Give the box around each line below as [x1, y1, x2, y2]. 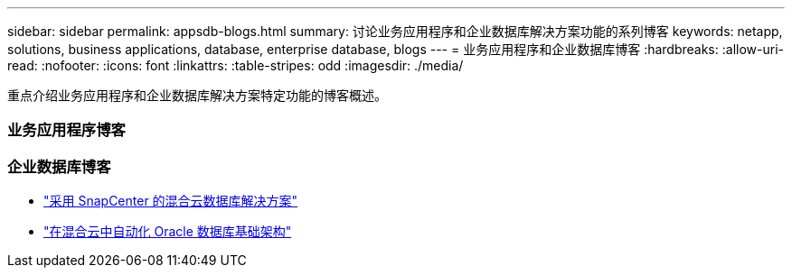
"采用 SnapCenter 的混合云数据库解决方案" [43, 193, 298, 209]
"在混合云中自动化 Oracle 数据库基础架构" [43, 224, 292, 240]
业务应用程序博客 [7, 121, 126, 140]
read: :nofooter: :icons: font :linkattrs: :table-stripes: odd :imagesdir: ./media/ [7, 58, 464, 73]
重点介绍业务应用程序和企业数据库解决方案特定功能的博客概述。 [7, 87, 387, 103]
